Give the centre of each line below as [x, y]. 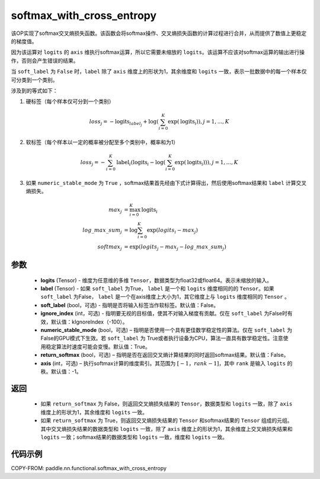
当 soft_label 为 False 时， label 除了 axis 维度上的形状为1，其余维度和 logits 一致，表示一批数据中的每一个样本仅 [159, 72]
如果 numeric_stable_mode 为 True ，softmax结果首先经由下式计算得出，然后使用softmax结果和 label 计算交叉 [166, 183]
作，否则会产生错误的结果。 [45, 60]
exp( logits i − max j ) [172, 231]
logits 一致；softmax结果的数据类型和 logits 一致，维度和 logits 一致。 [134, 437]
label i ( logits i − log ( [141, 163]
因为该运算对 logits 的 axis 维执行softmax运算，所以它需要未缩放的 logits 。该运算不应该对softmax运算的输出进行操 [158, 52]
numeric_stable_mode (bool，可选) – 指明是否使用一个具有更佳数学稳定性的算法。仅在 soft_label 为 [167, 330]
